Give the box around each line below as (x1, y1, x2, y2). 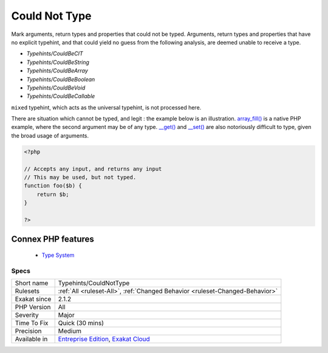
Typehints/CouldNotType (58, 279, 130, 287)
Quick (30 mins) (58, 319, 104, 327)
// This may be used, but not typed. (24, 174, 137, 181)
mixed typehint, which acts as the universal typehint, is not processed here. (11, 103, 202, 111)
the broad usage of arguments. (11, 131, 89, 139)
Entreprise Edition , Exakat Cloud (58, 335, 150, 343)
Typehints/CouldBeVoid (26, 84, 86, 91)
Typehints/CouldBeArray (26, 67, 88, 74)
